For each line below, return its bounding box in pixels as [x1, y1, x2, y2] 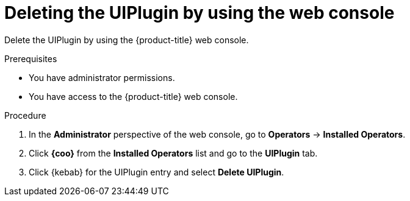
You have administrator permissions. [29, 72, 175, 83]
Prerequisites [4, 53, 57, 64]
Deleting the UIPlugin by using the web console [4, 2, 395, 23]
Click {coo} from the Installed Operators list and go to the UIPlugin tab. [29, 147, 318, 158]
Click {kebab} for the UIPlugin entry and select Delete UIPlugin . [29, 166, 284, 177]
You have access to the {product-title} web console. [29, 91, 238, 102]
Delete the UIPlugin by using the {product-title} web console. [4, 34, 249, 45]
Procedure [4, 110, 46, 121]
